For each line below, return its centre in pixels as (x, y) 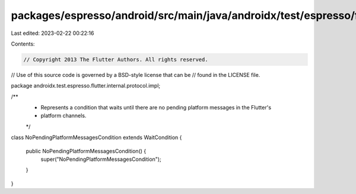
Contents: (23, 44)
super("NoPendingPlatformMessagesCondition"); (101, 159)
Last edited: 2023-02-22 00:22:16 (53, 33)
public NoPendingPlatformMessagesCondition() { (86, 151)
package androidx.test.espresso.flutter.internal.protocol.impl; (85, 86)
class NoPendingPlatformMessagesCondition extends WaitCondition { (96, 138)
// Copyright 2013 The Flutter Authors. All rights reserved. (116, 59)
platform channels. (63, 116)
